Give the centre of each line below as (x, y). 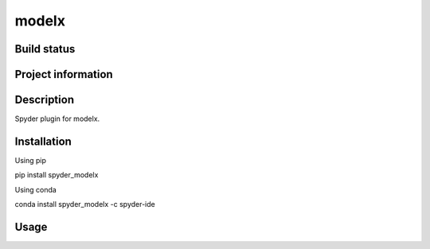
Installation (43, 141)
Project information (64, 74)
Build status (45, 49)
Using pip (31, 160)
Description (45, 100)
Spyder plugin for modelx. (57, 119)
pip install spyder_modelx (57, 175)
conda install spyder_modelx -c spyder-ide (85, 204)
